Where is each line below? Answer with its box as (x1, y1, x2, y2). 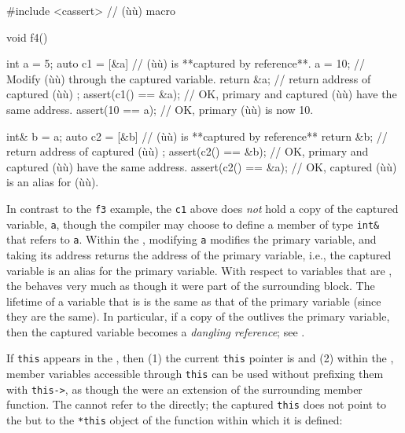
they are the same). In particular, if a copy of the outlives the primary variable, (6, 308, 390, 325)
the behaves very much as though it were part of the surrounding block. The (6, 277, 375, 294)
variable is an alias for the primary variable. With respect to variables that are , (6, 262, 392, 278)
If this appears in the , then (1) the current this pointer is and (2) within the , (6, 350, 394, 366)
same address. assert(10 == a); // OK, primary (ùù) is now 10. (6, 101, 314, 117)
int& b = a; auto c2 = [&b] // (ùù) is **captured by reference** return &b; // (6, 127, 388, 144)
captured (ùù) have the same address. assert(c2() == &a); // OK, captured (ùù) (6, 158, 397, 174)
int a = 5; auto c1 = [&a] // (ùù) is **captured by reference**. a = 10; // (6, 55, 365, 72)
